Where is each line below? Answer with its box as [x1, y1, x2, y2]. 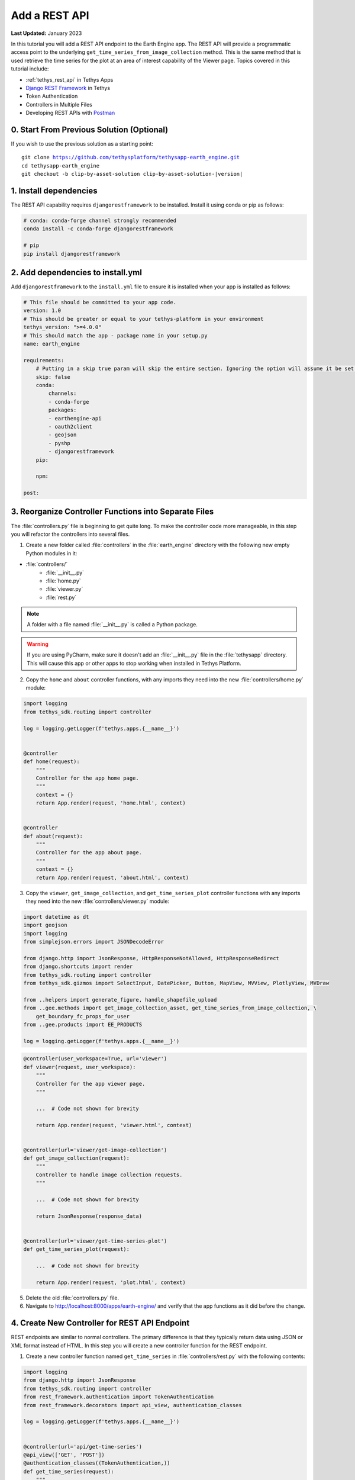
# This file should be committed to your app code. [23, 299, 177, 306]
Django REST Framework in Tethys [25, 84, 111, 91]
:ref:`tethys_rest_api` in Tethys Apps [25, 76, 114, 83]
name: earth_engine [23, 340, 80, 348]
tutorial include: [11, 65, 49, 72]
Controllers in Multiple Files [25, 101, 93, 108]
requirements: [23, 357, 64, 363]
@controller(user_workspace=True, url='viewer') [23, 1056, 167, 1062]
